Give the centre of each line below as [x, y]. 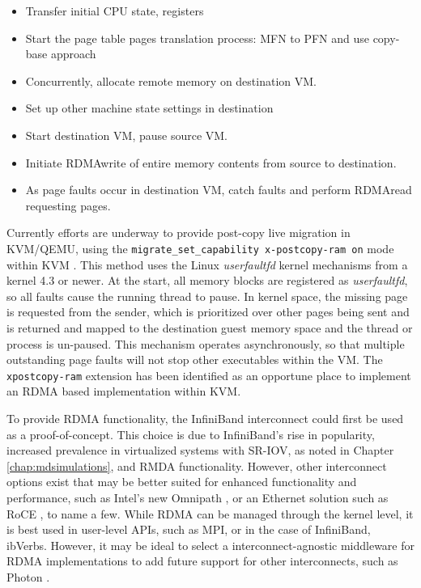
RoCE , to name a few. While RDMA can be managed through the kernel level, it [210, 513]
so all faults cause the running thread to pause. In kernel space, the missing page [207, 296]
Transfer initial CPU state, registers [115, 11]
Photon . [28, 576]
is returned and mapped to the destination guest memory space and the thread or [210, 327]
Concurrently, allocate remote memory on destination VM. [171, 80]
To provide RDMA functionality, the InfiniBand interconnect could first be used [205, 418]
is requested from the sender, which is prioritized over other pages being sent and [208, 312]
